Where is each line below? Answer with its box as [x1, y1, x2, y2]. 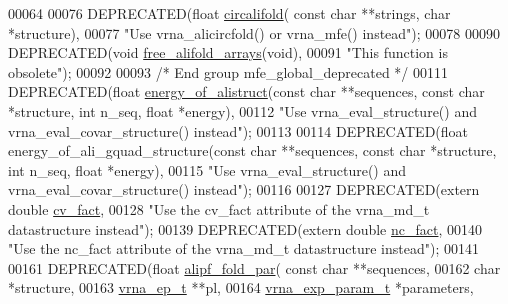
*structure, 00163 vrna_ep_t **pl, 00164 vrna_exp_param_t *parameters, [8, 277, 474, 298]
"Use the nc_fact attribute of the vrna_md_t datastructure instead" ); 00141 [8, 238, 479, 259]
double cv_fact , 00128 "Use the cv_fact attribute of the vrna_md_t [8, 198, 430, 219]
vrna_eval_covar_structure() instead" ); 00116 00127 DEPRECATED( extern [8, 179, 480, 200]
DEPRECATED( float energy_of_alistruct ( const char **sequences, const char [8, 81, 485, 102]
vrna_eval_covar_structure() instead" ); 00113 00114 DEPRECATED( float [8, 120, 469, 141]
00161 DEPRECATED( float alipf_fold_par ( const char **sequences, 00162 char [8, 257, 501, 278]
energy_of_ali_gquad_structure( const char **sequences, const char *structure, [8, 140, 497, 161]
